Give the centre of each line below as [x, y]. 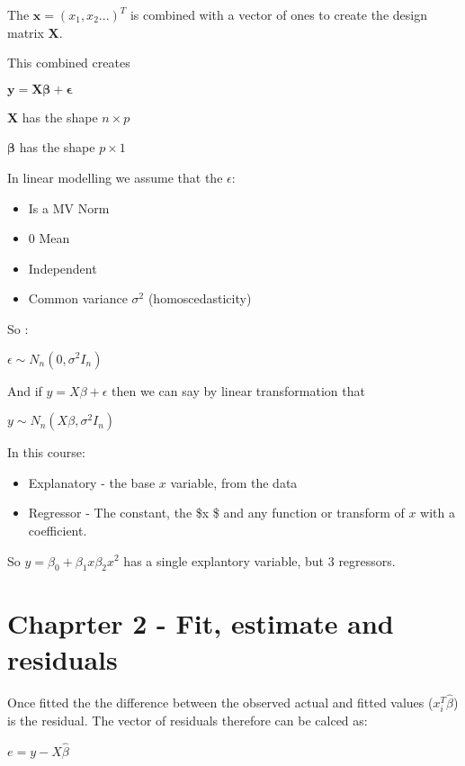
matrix [26, 32]
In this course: [46, 452]
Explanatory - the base [92, 482]
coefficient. [58, 530]
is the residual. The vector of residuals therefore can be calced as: [188, 720]
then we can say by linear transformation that [238, 390]
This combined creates [69, 63]
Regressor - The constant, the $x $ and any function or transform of [216, 513]
